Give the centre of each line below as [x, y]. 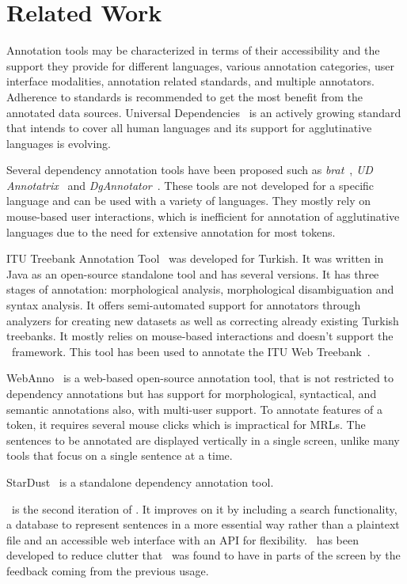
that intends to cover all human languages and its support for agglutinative [189, 128]
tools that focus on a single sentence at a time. [120, 455]
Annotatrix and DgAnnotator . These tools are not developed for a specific [190, 185]
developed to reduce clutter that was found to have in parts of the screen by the [203, 555]
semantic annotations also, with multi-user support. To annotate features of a [195, 409]
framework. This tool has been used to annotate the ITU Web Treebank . [191, 351]
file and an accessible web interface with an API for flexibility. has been [183, 539]
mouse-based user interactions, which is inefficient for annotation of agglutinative [203, 216]
